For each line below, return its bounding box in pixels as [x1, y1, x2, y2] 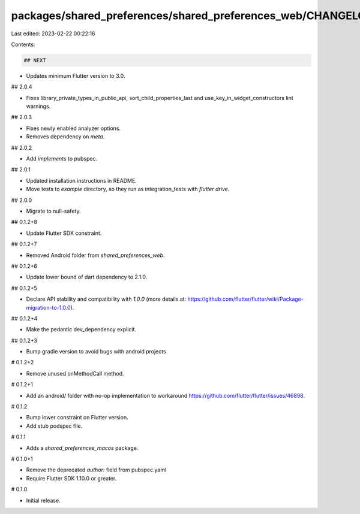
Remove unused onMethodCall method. [26, 370, 124, 377]
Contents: [11, 41, 35, 48]
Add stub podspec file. [26, 422, 83, 430]
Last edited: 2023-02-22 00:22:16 [11, 30, 95, 37]
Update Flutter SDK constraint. [26, 229, 102, 237]
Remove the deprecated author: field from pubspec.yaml [26, 466, 167, 473]
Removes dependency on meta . [26, 133, 105, 140]
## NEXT [23, 57, 46, 64]
